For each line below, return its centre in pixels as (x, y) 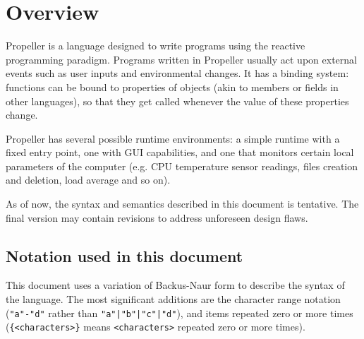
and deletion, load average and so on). (88, 180)
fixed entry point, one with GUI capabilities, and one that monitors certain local (180, 152)
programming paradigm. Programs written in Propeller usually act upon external (181, 59)
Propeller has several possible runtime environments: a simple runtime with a (173, 138)
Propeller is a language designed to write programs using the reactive (156, 46)
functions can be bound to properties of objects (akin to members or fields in (172, 87)
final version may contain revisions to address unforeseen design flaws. (157, 217)
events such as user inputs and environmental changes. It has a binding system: (177, 73)
